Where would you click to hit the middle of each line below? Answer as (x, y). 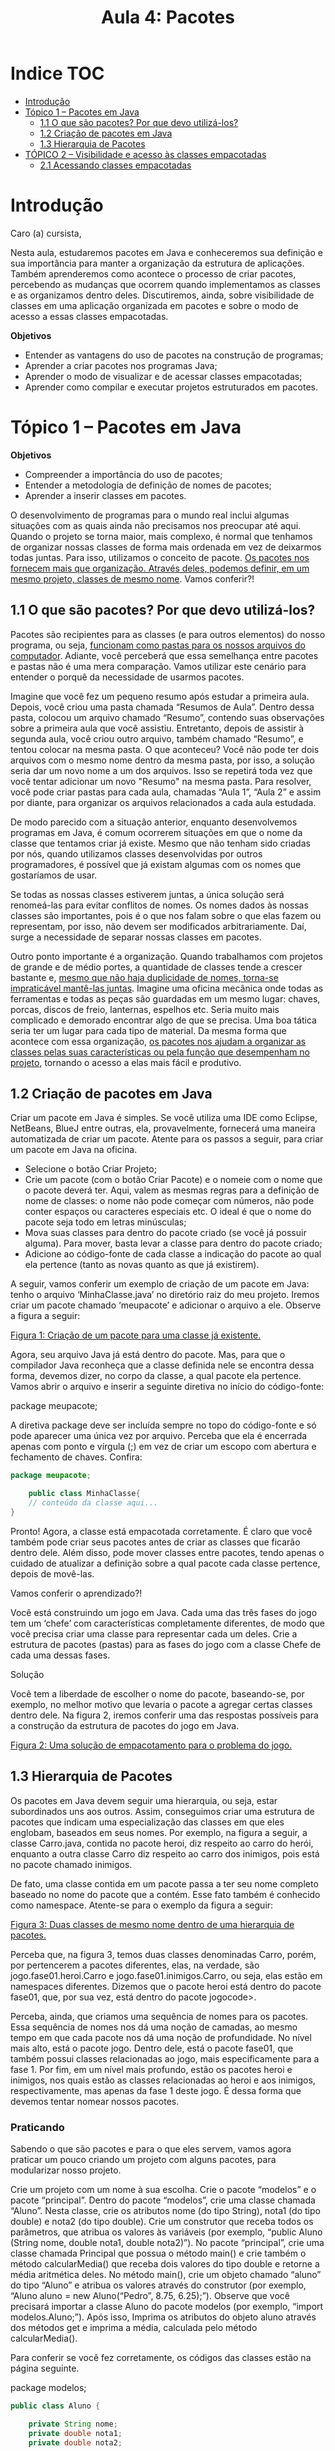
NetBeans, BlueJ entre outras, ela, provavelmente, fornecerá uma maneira (163, 1128)
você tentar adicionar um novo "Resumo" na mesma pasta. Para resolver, (161, 781)
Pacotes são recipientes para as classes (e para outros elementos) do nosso (168, 634)
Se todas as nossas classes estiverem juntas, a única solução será (147, 894)
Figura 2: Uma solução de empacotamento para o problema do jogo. (151, 1745)
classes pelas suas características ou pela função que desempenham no (160, 1052)
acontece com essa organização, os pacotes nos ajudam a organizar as (158, 1041)
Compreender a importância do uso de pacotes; (123, 474)
